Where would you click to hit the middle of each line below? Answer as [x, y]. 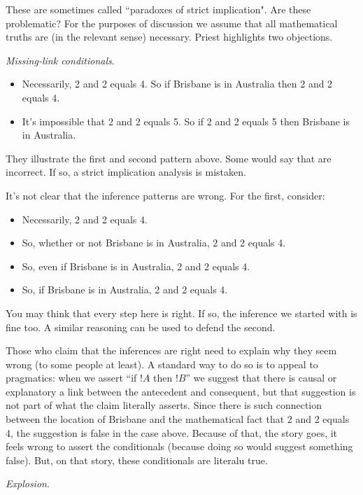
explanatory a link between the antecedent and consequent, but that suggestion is [181, 391]
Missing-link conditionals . [60, 60]
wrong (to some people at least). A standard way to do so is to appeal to [162, 364]
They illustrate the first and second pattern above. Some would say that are [169, 158]
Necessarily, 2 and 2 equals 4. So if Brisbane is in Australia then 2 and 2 [177, 84]
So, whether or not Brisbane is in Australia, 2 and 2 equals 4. [154, 243]
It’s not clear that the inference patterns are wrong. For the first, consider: [165, 195]
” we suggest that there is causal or [261, 378]
